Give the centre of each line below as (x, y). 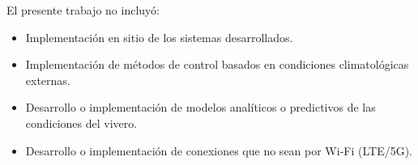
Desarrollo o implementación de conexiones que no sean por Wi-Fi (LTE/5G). (219, 150)
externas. (48, 80)
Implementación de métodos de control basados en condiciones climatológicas (217, 64)
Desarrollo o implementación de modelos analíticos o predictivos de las (200, 107)
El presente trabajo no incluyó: (83, 10)
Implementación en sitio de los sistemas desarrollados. (159, 37)
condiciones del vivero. (81, 123)
